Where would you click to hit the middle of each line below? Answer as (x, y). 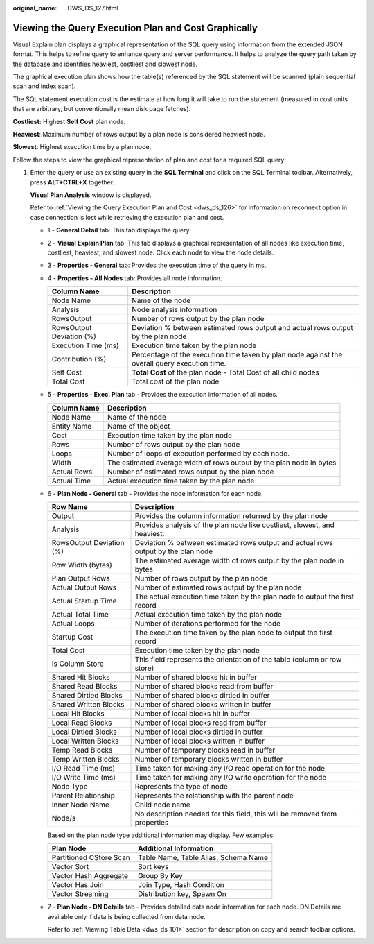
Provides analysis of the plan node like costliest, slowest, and (235, 525)
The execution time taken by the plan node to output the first (233, 633)
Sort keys (153, 867)
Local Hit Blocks (78, 713)
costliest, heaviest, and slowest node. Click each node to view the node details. (161, 252)
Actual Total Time (80, 614)
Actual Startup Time (84, 601)
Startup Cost (72, 637)
